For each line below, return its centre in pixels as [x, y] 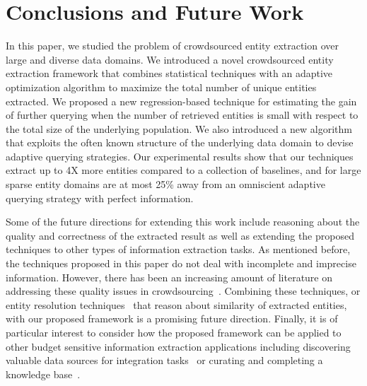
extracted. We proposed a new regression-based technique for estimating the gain [181, 101]
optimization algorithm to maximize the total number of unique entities [161, 87]
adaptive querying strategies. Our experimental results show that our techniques [180, 156]
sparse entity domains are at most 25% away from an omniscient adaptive [165, 184]
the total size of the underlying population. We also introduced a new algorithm [179, 128]
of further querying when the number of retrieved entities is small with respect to [182, 115]
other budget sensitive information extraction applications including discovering [178, 346]
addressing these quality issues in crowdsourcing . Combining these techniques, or [183, 291]
